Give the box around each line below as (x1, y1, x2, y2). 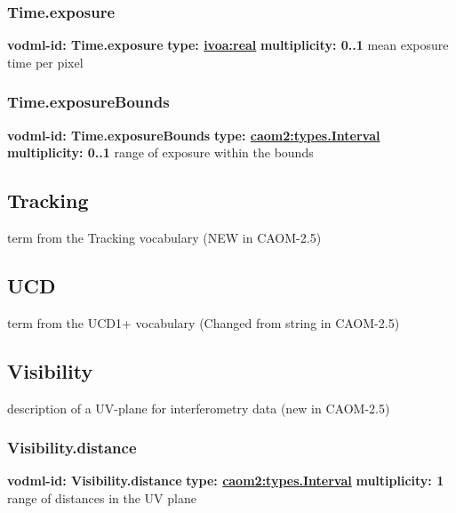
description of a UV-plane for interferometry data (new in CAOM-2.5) (7, 398, 390, 417)
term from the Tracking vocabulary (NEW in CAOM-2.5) (7, 228, 322, 247)
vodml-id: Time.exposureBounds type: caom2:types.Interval (7, 125, 380, 144)
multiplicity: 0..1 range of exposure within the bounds (7, 143, 314, 162)
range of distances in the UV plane (7, 489, 196, 508)
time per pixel (7, 52, 84, 71)
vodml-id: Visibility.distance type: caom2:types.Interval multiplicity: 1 (7, 471, 444, 490)
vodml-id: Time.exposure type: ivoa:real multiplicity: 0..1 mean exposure (7, 36, 449, 54)
